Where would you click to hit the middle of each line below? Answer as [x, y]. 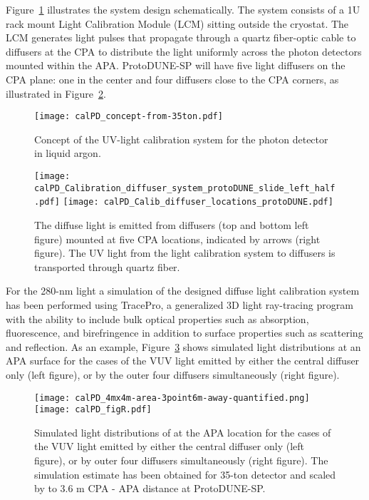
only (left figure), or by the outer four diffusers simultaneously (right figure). [173, 374]
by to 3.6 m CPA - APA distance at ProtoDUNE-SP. [150, 488]
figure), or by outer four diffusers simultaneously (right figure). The [181, 460]
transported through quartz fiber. [107, 266]
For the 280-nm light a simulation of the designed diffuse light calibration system [183, 291]
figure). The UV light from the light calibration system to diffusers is [185, 253]
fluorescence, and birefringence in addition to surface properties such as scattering [184, 333]
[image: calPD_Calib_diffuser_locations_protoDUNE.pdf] [198, 202]
